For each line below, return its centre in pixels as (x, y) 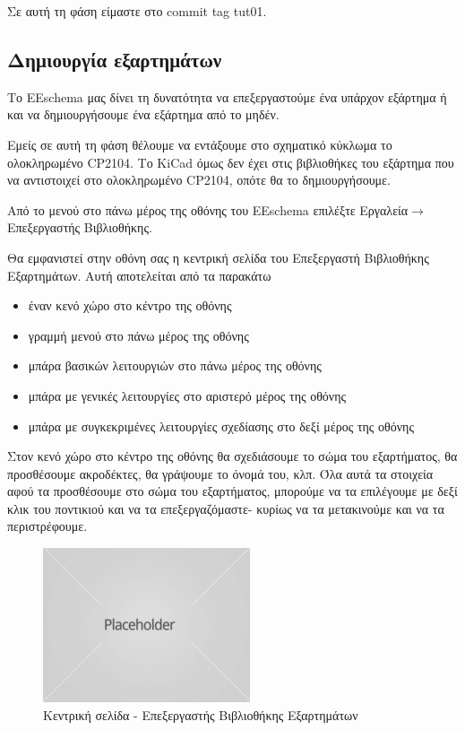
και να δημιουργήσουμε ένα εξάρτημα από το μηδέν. (143, 114)
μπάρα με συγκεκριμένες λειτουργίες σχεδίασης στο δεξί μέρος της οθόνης (221, 426)
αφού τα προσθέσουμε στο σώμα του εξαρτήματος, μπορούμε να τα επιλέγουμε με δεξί (232, 491)
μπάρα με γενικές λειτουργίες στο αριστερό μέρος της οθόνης (187, 395)
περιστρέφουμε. (47, 526)
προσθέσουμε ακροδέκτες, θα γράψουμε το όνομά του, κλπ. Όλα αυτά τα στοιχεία (220, 473)
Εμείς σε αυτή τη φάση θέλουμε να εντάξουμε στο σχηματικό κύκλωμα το (200, 144)
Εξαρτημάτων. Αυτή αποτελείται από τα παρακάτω (139, 275)
